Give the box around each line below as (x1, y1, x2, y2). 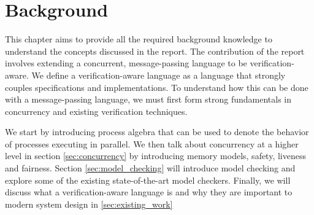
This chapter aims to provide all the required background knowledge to (5, 33, 272, 45)
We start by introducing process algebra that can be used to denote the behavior (5, 125, 309, 138)
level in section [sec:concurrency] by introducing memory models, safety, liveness (5, 149, 306, 162)
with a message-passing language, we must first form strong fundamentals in (5, 93, 291, 106)
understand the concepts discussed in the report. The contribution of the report (5, 44, 305, 57)
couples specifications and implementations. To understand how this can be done (5, 80, 308, 93)
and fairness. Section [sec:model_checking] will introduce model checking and (5, 162, 296, 174)
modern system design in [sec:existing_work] (5, 197, 173, 210)
